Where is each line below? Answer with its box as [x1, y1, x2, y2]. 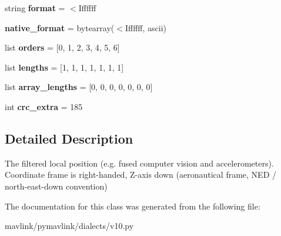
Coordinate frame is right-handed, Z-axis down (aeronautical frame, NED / [5, 168, 276, 181]
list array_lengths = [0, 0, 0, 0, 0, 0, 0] [5, 81, 153, 93]
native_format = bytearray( [5, 21, 115, 34]
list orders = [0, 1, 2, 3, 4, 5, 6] [5, 41, 120, 54]
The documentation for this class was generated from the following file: [5, 200, 260, 212]
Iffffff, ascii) [125, 21, 166, 34]
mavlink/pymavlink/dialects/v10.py [5, 220, 134, 232]
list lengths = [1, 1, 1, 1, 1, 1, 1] [5, 61, 124, 73]
